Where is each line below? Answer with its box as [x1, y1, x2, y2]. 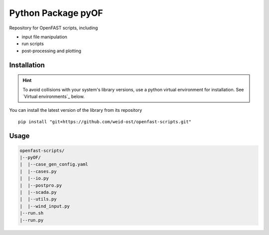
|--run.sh [19, 210, 44, 216]
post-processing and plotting [21, 48, 82, 54]
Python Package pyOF [9, 7, 103, 18]
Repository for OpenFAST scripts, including [9, 25, 98, 31]
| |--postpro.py [19, 182, 62, 188]
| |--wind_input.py [19, 203, 70, 209]
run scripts [21, 41, 44, 47]
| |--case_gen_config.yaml [19, 161, 88, 167]
